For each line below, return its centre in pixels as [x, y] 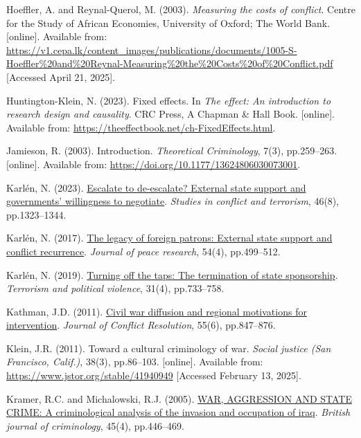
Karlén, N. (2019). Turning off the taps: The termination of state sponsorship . [172, 274]
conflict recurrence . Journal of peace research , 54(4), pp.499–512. [143, 251]
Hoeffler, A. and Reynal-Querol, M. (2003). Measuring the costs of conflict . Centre [181, 9]
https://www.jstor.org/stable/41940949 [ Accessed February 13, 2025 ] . [154, 375]
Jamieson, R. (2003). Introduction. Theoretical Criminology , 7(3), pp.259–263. [172, 150]
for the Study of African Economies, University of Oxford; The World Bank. [168, 22]
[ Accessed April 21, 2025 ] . [61, 76]
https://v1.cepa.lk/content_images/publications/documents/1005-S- [152, 49]
